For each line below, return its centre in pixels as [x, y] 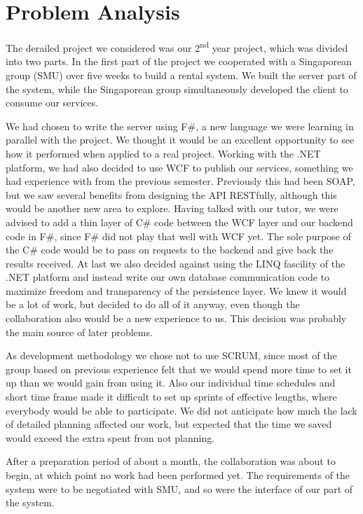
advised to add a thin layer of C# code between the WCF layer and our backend [179, 222]
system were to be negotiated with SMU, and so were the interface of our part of [179, 488]
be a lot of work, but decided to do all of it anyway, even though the [153, 304]
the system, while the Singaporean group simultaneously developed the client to [177, 89]
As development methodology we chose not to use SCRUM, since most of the [171, 355]
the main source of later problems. [79, 332]
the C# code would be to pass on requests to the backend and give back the [170, 250]
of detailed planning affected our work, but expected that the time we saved [169, 424]
